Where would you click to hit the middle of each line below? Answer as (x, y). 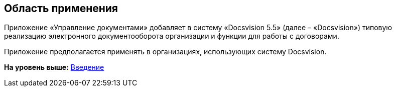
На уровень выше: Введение (54, 67)
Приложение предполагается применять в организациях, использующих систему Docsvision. (165, 52)
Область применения (61, 8)
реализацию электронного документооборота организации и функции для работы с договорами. (172, 36)
